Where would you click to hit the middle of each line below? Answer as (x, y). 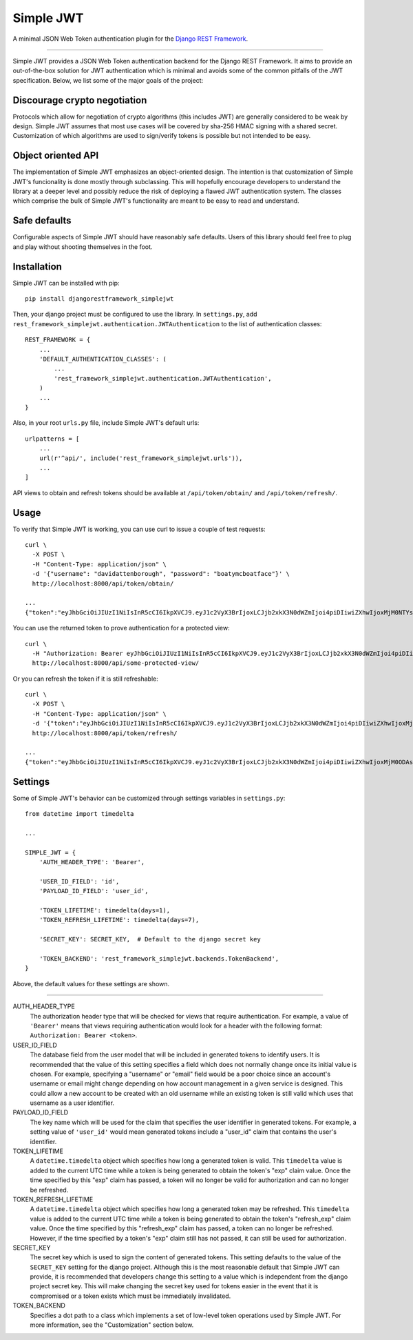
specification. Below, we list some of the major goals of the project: (108, 80)
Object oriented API (56, 156)
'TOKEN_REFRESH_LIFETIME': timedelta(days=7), (119, 920)
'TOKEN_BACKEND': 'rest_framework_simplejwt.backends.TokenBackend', (159, 958)
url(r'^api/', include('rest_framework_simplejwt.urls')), (141, 458)
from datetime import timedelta (80, 814)
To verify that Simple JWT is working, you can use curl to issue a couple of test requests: (139, 529)
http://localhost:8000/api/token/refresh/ (105, 733)
